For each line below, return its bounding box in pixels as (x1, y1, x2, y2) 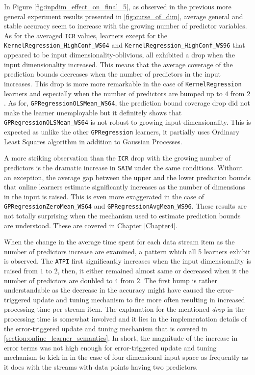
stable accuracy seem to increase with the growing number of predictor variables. (4, 21, 247, 31)
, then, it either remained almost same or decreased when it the (57, 266, 249, 276)
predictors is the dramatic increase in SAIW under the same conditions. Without (4, 162, 243, 172)
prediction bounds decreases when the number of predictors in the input (4, 69, 221, 79)
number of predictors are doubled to (4, 275, 113, 285)
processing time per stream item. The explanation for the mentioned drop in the (4, 304, 245, 314)
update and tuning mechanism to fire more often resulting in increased (33, 294, 245, 304)
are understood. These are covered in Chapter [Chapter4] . (4, 220, 178, 230)
